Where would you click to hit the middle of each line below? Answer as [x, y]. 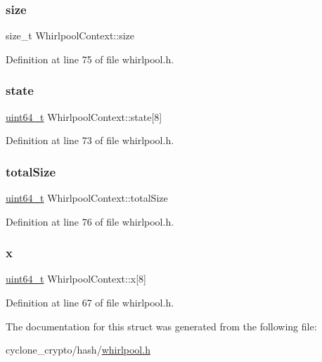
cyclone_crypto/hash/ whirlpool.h [78, 350]
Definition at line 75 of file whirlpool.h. [90, 59]
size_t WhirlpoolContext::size [70, 35]
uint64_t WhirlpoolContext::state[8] [84, 116]
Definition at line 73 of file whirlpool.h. [90, 140]
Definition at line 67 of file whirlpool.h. [90, 303]
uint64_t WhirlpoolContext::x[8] [76, 279]
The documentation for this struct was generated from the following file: [161, 326]
